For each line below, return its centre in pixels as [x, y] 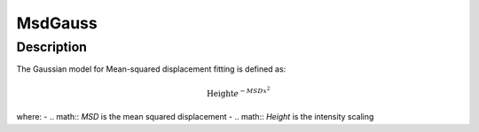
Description [52, 47]
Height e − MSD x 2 [238, 92]
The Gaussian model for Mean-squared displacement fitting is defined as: [151, 69]
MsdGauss [57, 23]
